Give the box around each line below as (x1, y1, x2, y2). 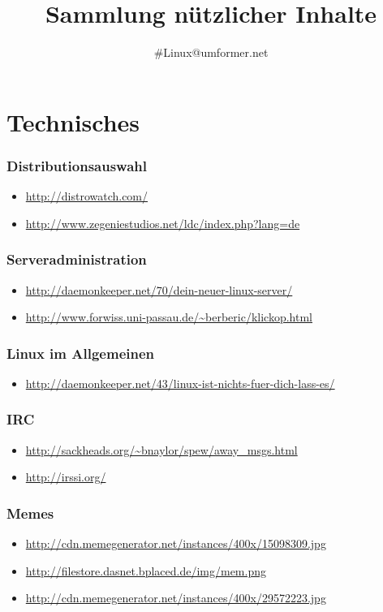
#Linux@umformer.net (153, 44, 269, 61)
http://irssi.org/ (25, 468, 106, 485)
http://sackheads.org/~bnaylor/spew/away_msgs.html (25, 441, 298, 458)
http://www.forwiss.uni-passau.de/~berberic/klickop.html (25, 308, 313, 325)
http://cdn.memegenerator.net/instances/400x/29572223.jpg (25, 589, 326, 606)
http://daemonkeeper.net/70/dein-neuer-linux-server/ (25, 281, 293, 298)
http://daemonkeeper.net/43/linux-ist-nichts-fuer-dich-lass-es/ (25, 374, 335, 391)
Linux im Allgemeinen (6, 343, 154, 363)
